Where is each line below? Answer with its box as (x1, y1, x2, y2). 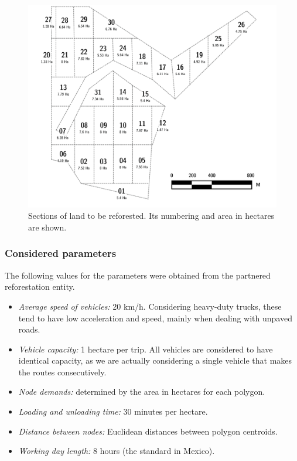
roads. (18, 323, 40, 335)
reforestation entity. (5, 280, 75, 293)
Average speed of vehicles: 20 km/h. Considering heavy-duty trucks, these (18, 300, 282, 312)
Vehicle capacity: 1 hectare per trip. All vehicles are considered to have (18, 343, 273, 355)
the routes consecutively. (18, 365, 107, 378)
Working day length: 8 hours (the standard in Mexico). (18, 445, 215, 457)
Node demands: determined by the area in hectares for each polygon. (18, 385, 265, 398)
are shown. (28, 221, 67, 233)
